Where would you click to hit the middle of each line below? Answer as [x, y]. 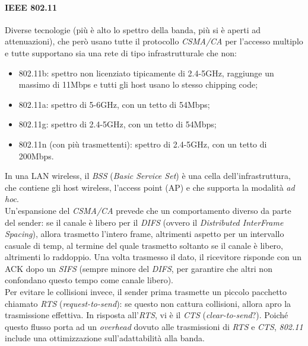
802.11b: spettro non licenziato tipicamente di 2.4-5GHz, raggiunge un [146, 73]
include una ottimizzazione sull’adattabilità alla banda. [105, 338]
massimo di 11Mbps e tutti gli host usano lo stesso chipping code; [138, 84]
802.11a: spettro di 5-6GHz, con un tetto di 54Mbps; [114, 104]
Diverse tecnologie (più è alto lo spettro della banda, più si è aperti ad [133, 29]
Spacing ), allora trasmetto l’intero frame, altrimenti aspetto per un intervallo [145, 234]
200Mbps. [36, 156]
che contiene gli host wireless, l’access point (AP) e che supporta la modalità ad [150, 187]
